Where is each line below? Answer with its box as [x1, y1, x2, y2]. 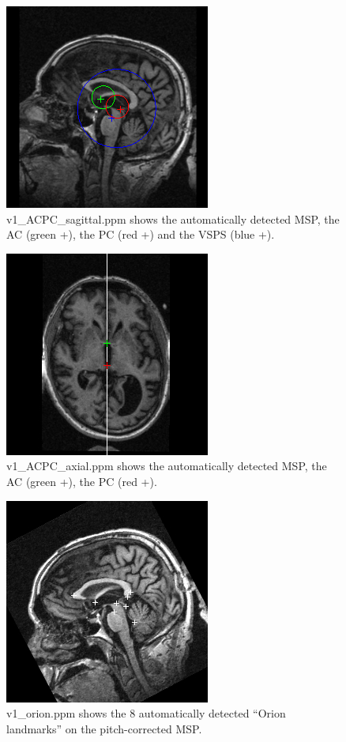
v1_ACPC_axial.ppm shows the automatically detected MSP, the [6, 458, 327, 474]
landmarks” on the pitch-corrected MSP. [6, 720, 202, 736]
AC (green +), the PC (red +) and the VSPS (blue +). [6, 226, 275, 243]
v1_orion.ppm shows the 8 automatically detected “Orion [6, 705, 286, 721]
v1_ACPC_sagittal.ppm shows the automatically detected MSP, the [6, 210, 340, 227]
